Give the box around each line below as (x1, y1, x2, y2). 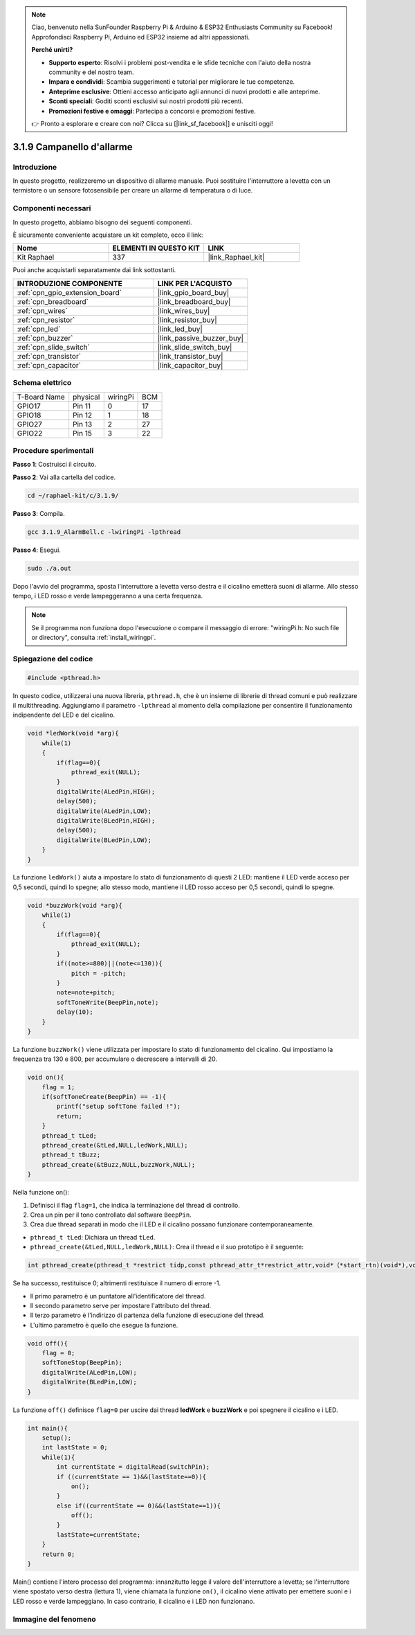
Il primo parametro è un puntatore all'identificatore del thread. (30, 1292, 206, 1300)
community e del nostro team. (48, 68, 134, 76)
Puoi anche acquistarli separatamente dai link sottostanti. (12, 266, 176, 274)
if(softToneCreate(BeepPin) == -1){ (41, 1093, 166, 1101)
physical (73, 392, 100, 402)
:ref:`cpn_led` (17, 324, 61, 334)
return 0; (41, 1550, 75, 1558)
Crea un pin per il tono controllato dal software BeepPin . (30, 1210, 192, 1219)
